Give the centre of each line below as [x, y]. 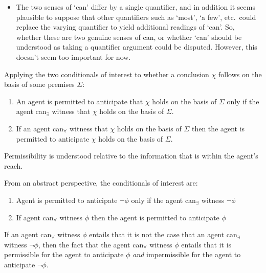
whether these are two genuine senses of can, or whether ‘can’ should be [129, 37]
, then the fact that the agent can [91, 244]
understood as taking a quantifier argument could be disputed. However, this [137, 47]
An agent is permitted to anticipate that [80, 101]
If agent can [35, 217]
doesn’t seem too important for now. [73, 56]
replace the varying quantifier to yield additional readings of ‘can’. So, [125, 27]
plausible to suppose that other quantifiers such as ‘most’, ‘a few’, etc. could [136, 17]
